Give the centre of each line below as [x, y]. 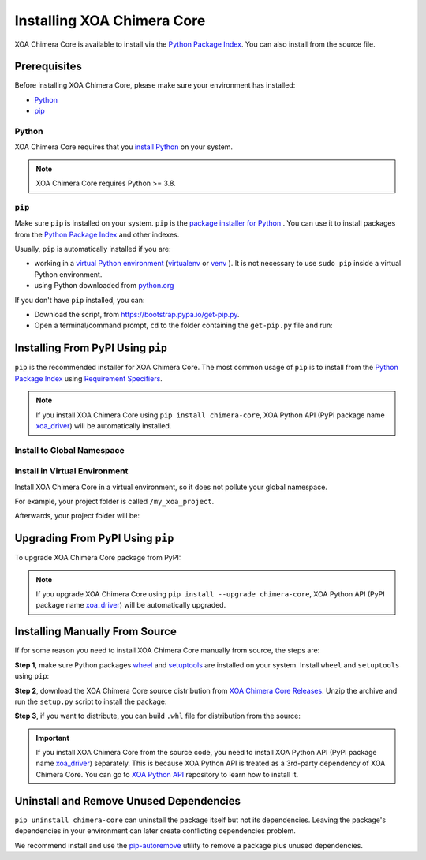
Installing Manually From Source [95, 632]
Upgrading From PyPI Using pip [94, 538]
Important [53, 738]
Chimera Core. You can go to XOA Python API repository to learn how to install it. [167, 774]
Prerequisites [48, 67]
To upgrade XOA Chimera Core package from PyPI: [98, 558]
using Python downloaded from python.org [104, 286]
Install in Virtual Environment [71, 471]
